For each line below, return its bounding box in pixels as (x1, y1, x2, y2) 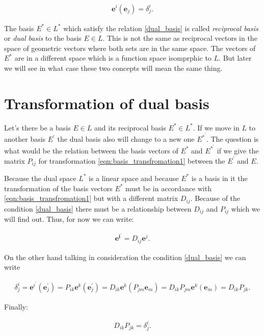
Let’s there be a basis (4, 122, 71, 133)
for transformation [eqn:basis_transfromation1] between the (38, 155, 225, 166)
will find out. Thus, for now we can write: (4, 214, 134, 224)
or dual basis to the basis (4, 33, 82, 43)
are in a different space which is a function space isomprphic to (14, 53, 212, 63)
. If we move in (193, 122, 240, 133)
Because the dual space (4, 172, 76, 183)
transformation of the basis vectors (4, 183, 113, 193)
